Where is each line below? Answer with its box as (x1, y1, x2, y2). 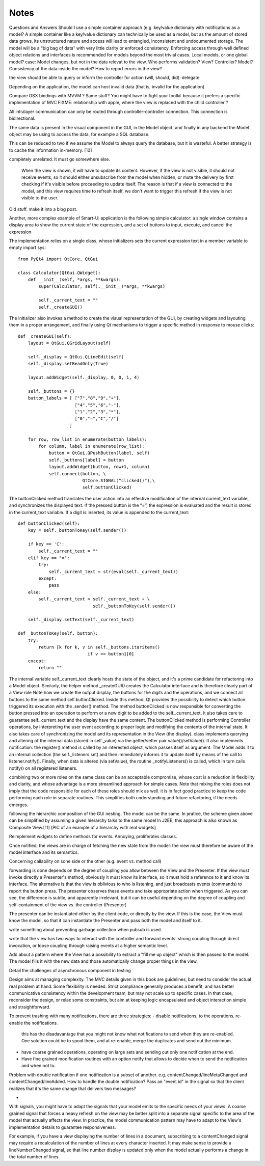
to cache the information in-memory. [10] (9, 147, 92, 153)
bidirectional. (9, 115, 36, 121)
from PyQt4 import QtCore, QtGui (18, 256, 98, 262)
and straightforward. (9, 1004, 51, 1010)
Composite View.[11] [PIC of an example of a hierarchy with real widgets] (9, 824, 156, 830)
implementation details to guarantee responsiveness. (9, 1124, 116, 1130)
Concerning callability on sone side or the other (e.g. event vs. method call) (9, 858, 161, 864)
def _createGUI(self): (18, 333, 73, 339)
